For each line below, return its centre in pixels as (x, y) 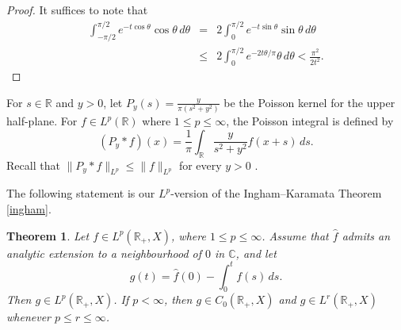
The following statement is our (81, 193)
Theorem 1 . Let (48, 235)
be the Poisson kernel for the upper (309, 102)
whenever (29, 317)
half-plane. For (42, 121)
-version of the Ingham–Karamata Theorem (276, 193)
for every (200, 165)
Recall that (33, 165)
